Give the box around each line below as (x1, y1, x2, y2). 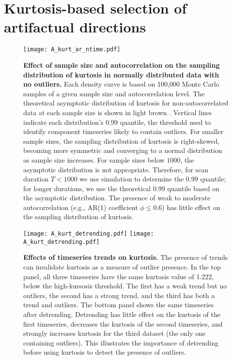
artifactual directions (4, 17, 146, 37)
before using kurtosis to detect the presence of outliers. (23, 347, 186, 357)
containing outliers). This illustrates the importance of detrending (23, 337, 219, 347)
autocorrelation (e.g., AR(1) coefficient (23, 202, 138, 212)
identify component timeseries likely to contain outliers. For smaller (23, 126, 224, 136)
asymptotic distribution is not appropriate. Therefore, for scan (23, 164, 209, 174)
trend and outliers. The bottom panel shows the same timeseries (23, 300, 214, 310)
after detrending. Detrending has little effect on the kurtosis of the (23, 309, 220, 319)
